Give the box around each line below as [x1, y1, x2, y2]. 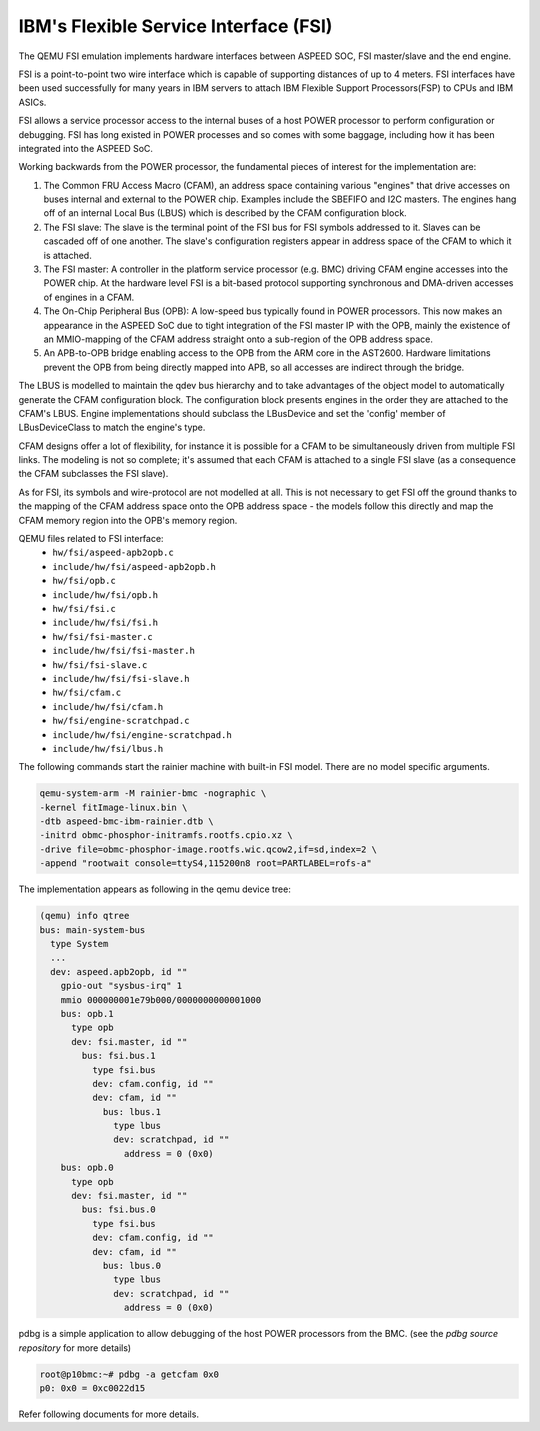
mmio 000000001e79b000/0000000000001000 [60, 994, 262, 1005]
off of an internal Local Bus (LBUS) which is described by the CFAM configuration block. [43, 207, 407, 219]
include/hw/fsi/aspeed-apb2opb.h [52, 561, 217, 572]
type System [50, 938, 109, 949]
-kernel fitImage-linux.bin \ [39, 801, 188, 813]
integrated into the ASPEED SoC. [18, 142, 154, 154]
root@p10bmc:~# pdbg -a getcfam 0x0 [39, 1368, 220, 1380]
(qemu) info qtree [39, 910, 130, 922]
